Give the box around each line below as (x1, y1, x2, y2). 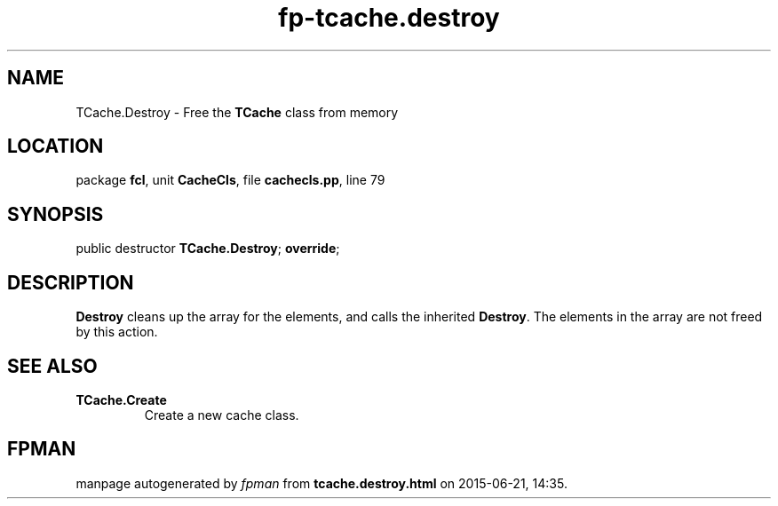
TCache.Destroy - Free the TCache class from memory (75, 104, 399, 120)
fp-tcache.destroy (278, 3, 500, 33)
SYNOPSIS (7, 202, 104, 225)
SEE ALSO (7, 354, 98, 377)
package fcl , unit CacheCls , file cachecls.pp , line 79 (75, 172, 385, 188)
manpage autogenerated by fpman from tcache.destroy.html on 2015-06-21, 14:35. (75, 475, 568, 491)
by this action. (75, 324, 158, 340)
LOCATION (7, 135, 104, 158)
